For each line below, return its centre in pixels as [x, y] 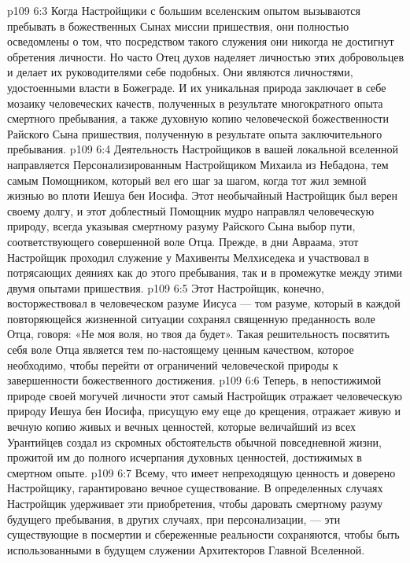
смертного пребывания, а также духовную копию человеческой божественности [198, 118]
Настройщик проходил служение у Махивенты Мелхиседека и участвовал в [188, 257]
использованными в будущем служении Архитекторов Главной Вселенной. [186, 549]
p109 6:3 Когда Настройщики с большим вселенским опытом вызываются [184, 10]
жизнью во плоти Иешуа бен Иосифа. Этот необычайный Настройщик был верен [203, 195]
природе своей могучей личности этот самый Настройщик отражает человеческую [205, 395]
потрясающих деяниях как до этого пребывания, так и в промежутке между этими [205, 272]
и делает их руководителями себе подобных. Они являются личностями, [180, 72]
